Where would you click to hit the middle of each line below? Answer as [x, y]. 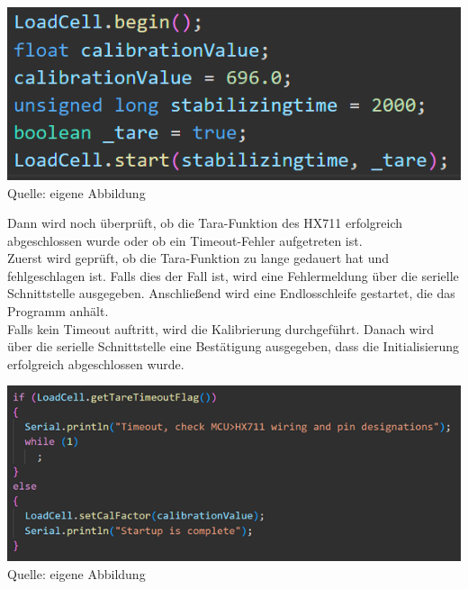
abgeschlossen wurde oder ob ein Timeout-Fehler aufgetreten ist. [185, 240]
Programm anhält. [58, 311]
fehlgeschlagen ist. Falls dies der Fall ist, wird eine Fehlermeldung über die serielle [233, 275]
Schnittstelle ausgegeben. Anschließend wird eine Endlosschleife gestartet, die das [231, 293]
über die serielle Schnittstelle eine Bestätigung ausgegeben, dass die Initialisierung [234, 346]
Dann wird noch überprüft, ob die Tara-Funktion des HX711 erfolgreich [205, 223]
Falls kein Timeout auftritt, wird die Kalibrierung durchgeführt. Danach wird [221, 328]
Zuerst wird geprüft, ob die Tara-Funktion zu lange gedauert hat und [198, 258]
